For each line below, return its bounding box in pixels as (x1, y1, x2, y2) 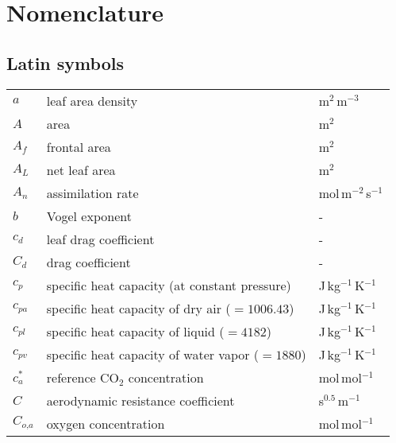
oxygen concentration (46, 414, 165, 433)
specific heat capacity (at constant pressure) (46, 275, 291, 294)
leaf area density (46, 91, 138, 110)
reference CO (46, 367, 119, 387)
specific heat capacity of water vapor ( (46, 344, 260, 363)
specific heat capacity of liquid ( (46, 321, 225, 340)
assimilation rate (46, 183, 139, 202)
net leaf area (46, 160, 116, 179)
